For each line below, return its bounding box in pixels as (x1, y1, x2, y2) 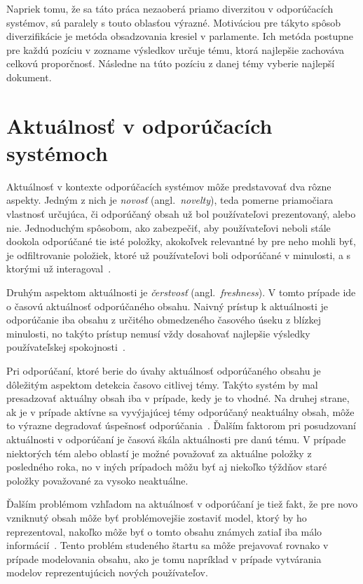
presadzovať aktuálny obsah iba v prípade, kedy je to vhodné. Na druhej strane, (6, 391, 350, 405)
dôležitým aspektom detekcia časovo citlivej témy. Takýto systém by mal (6, 377, 318, 391)
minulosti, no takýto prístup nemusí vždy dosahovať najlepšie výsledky (6, 326, 310, 340)
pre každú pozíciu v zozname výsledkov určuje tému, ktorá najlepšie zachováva (6, 42, 345, 57)
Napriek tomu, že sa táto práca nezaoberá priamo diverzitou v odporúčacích (6, 1, 334, 15)
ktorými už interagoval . (6, 261, 111, 276)
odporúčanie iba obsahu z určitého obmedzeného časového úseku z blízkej (6, 312, 322, 327)
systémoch (6, 138, 108, 167)
